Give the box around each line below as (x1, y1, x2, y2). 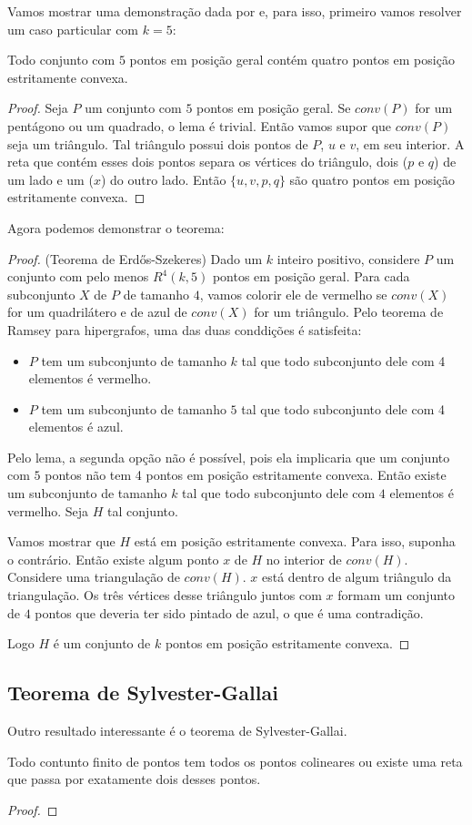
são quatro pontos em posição (289, 169, 456, 188)
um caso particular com (7, 19, 139, 38)
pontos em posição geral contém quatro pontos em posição (129, 50, 455, 69)
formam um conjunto (337, 586, 456, 605)
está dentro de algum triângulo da (262, 567, 452, 586)
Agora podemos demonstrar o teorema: (7, 218, 225, 237)
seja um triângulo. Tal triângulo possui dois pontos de (7, 134, 308, 153)
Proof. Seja (7, 98, 68, 117)
